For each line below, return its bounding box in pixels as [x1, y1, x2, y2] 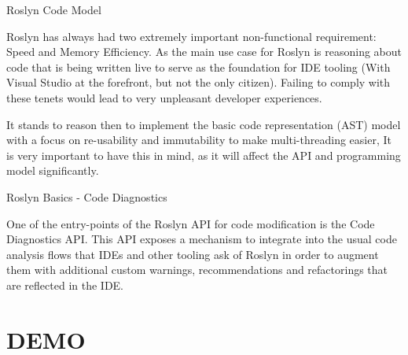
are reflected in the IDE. [6, 276, 124, 293]
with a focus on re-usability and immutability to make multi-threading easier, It [6, 131, 391, 148]
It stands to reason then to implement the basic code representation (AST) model [6, 116, 401, 132]
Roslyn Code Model [6, 2, 101, 17]
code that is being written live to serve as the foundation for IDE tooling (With [6, 58, 391, 75]
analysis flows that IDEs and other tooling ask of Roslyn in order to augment [6, 246, 379, 262]
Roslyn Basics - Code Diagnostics [6, 188, 167, 205]
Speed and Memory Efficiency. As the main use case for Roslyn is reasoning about [6, 43, 402, 60]
